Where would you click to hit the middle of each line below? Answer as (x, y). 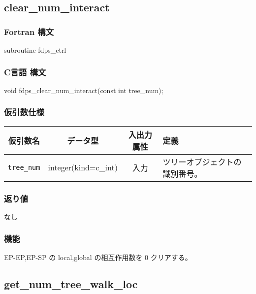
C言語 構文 (25, 72)
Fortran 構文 (29, 31)
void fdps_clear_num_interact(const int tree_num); (84, 90)
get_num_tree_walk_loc (71, 283)
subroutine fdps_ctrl (35, 50)
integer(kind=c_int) (83, 167)
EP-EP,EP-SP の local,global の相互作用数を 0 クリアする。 (98, 257)
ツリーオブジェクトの (202, 162)
